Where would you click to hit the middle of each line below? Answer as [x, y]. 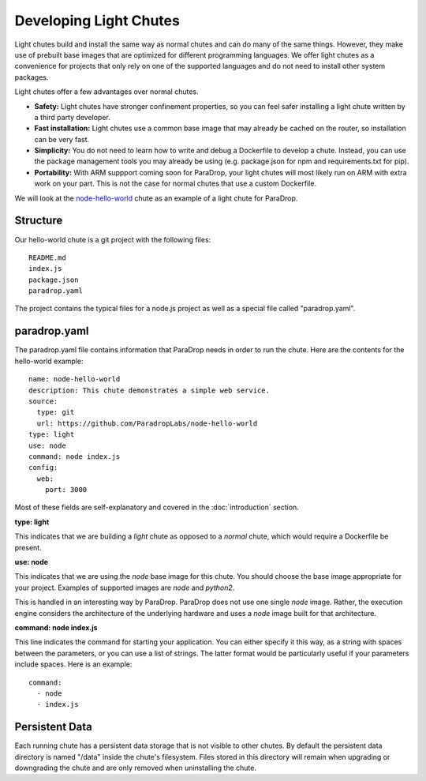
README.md [47, 257]
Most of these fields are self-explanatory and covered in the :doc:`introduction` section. [157, 507]
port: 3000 [66, 490]
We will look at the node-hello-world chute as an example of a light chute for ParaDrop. [156, 198]
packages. [32, 77]
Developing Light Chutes [97, 21]
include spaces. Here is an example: [73, 664]
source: [43, 401]
